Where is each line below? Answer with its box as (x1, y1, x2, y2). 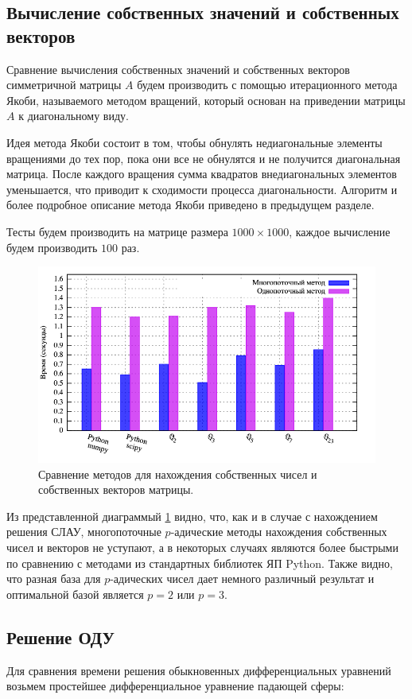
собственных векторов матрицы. (38, 481, 194, 498)
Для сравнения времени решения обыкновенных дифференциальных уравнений (6, 662, 391, 678)
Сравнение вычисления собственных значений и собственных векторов (6, 60, 350, 77)
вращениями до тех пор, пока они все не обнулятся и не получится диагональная (6, 150, 401, 166)
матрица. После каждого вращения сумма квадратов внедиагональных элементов (6, 165, 397, 182)
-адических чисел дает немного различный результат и (110, 570, 375, 587)
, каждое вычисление (289, 223, 391, 239)
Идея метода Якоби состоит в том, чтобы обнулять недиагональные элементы (6, 134, 383, 150)
